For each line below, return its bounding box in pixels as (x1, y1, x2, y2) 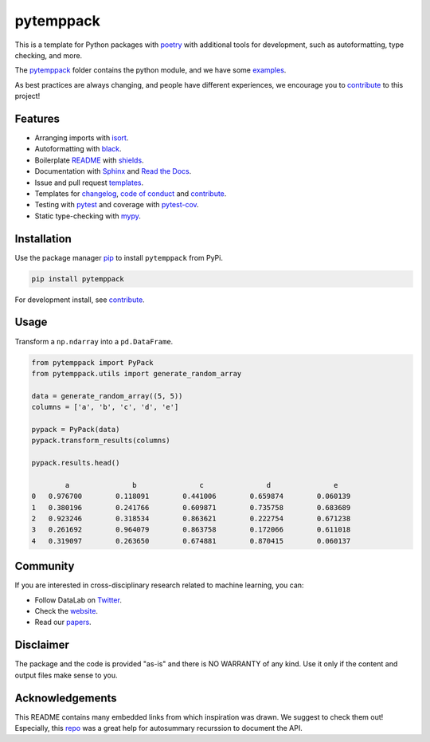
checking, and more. (14, 50, 83, 60)
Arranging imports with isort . (34, 133, 129, 143)
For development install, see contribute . (14, 295, 145, 304)
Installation (14, 232, 72, 245)
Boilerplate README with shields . (34, 155, 144, 165)
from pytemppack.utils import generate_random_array (31, 369, 242, 378)
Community (14, 559, 75, 573)
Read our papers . (34, 618, 92, 627)
